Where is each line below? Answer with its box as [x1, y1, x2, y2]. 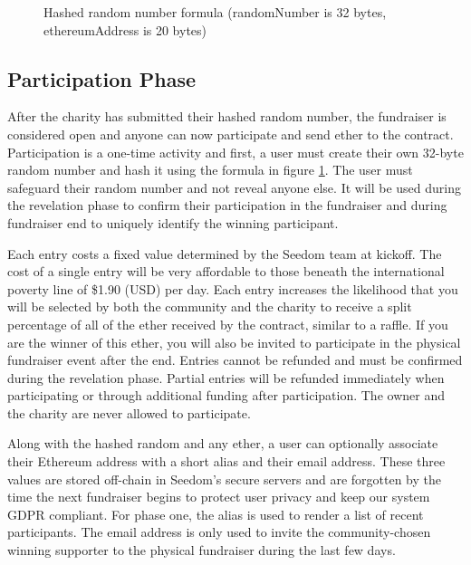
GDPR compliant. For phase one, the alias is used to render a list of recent [7, 504, 424, 523]
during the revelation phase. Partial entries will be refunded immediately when [7, 368, 445, 387]
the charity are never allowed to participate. [7, 403, 251, 422]
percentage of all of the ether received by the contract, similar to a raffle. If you [7, 314, 448, 333]
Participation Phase [7, 64, 197, 92]
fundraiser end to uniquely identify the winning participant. [7, 213, 339, 232]
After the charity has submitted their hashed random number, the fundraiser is [7, 107, 447, 126]
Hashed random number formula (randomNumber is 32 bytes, [43, 3, 387, 21]
